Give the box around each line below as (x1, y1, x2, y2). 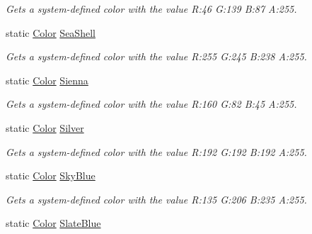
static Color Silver (6, 120, 84, 135)
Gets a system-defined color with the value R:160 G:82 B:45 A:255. (6, 96, 297, 111)
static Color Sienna (6, 72, 88, 87)
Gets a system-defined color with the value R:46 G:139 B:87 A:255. (6, 1, 297, 16)
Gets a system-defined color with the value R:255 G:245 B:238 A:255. (6, 49, 307, 64)
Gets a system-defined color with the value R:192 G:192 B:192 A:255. (6, 144, 307, 159)
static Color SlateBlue (6, 216, 101, 230)
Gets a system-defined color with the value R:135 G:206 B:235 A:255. (6, 191, 307, 206)
